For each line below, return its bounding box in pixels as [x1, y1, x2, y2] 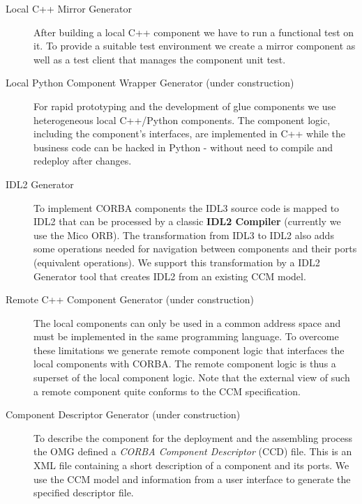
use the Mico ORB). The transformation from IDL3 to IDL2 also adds [33, 227, 334, 242]
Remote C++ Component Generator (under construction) [6, 292, 254, 307]
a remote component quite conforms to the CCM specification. [33, 383, 301, 398]
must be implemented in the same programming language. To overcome [33, 329, 339, 344]
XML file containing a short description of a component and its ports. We [33, 458, 349, 473]
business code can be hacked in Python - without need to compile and [33, 139, 333, 154]
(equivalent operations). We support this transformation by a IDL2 [33, 254, 320, 269]
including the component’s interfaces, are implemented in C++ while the [33, 126, 346, 141]
